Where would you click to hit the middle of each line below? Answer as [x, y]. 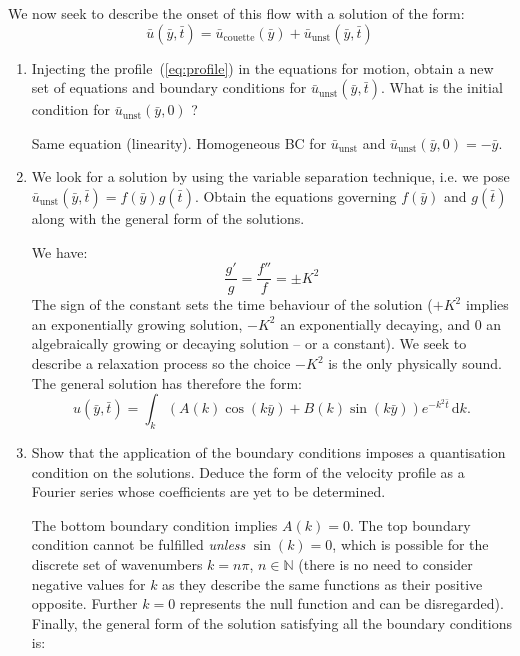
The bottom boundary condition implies [154, 524]
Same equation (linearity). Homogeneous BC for [179, 142]
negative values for [88, 583]
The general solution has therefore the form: [166, 382]
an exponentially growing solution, [137, 323]
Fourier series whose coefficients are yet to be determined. [208, 491]
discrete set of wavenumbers [117, 563]
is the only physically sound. [415, 363]
